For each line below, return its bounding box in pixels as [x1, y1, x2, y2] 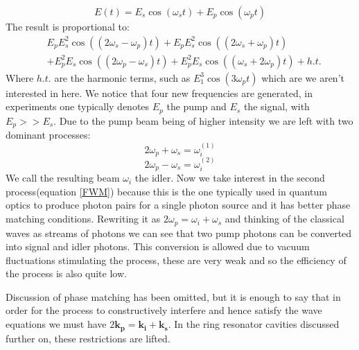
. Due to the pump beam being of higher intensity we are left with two [53, 113, 353, 128]
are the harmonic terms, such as [54, 70, 191, 85]
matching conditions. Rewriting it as [6, 211, 161, 226]
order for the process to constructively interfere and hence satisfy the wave [6, 303, 322, 317]
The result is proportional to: [6, 19, 130, 33]
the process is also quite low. [6, 266, 127, 281]
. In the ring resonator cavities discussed [168, 317, 340, 331]
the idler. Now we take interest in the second [134, 170, 325, 185]
